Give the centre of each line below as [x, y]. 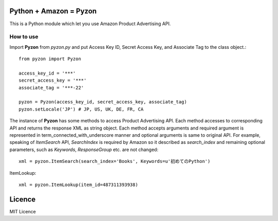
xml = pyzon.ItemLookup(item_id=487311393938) [79, 185]
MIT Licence [23, 211]
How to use [24, 37]
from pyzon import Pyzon [50, 59]
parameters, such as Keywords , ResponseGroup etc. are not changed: [84, 150]
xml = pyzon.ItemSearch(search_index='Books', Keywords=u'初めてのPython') [115, 161]
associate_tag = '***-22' [51, 88]
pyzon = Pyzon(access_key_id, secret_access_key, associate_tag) [103, 102]
